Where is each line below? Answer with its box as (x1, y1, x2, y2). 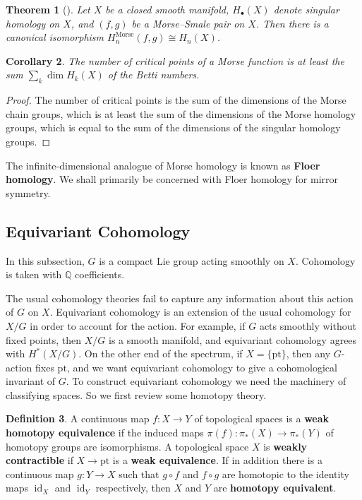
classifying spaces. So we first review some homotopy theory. (6, 387, 267, 402)
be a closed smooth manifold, (105, 2, 229, 16)
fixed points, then (6, 332, 82, 347)
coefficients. (75, 267, 125, 282)
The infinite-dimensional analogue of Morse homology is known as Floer (6, 157, 320, 172)
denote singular (273, 2, 339, 16)
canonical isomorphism (6, 30, 104, 44)
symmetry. (6, 185, 51, 200)
